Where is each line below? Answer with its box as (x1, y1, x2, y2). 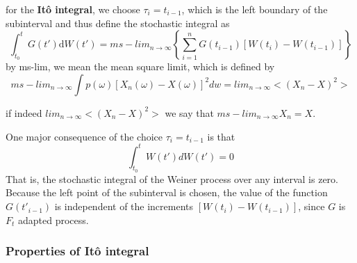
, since (298, 199, 325, 214)
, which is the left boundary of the (181, 2, 328, 16)
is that (207, 129, 235, 143)
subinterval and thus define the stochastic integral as (6, 15, 230, 30)
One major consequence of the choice (6, 129, 163, 143)
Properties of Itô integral (6, 242, 149, 260)
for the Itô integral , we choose (6, 2, 140, 16)
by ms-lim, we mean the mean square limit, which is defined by (6, 59, 275, 74)
